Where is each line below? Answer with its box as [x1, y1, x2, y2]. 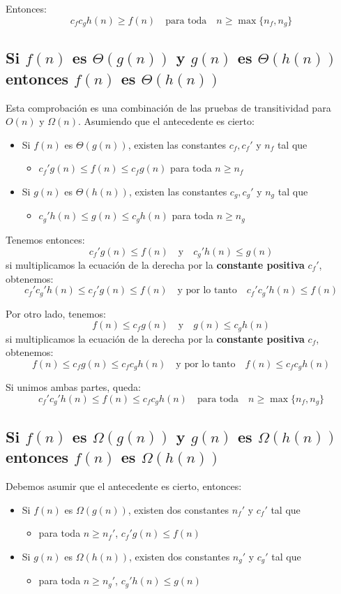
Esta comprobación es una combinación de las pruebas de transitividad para [6, 100, 331, 114]
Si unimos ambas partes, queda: [6, 380, 141, 394]
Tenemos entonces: [6, 232, 85, 246]
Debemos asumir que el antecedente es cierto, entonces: [6, 478, 242, 493]
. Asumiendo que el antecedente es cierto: [77, 114, 255, 128]
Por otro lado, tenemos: [6, 306, 106, 320]
